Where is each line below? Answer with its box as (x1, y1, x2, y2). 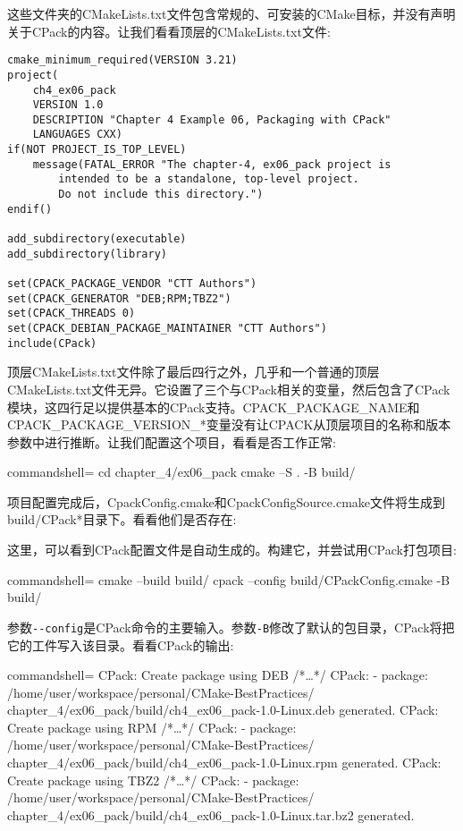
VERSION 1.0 (32, 98, 104, 112)
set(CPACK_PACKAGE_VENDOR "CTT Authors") (7, 277, 257, 291)
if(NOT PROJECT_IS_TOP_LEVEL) (7, 143, 187, 157)
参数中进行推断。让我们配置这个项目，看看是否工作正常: (7, 432, 336, 451)
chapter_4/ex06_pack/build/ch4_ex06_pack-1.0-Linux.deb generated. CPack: (7, 700, 439, 719)
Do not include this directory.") (58, 188, 264, 201)
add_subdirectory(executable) (7, 233, 187, 246)
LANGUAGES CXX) (32, 128, 122, 141)
